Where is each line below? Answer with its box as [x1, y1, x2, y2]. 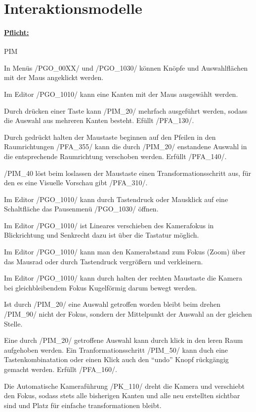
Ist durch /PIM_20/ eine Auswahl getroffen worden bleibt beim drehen [4, 299, 221, 309]
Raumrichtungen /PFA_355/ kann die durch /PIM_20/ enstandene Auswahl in [4, 141, 247, 152]
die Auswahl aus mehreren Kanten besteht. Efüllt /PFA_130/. [4, 115, 194, 125]
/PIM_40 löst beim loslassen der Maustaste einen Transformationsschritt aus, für [4, 167, 252, 178]
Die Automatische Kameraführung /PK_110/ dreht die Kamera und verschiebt [4, 380, 245, 391]
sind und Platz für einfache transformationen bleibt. [4, 400, 162, 410]
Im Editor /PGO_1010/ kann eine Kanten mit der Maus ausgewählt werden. [4, 88, 238, 99]
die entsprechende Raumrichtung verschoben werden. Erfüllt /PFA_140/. [4, 151, 227, 161]
